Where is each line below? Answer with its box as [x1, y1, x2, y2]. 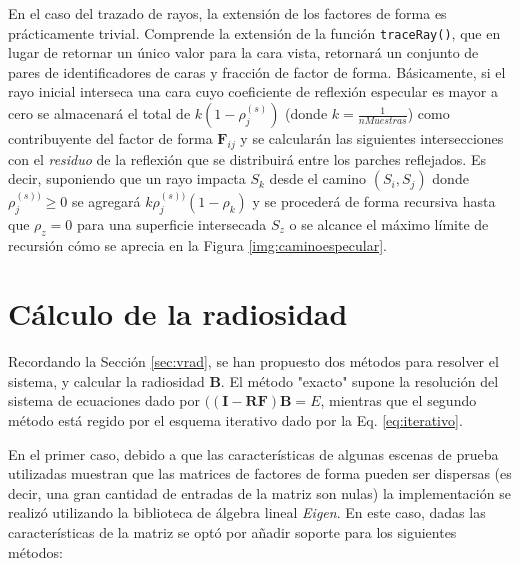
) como [407, 103, 450, 124]
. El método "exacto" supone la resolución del [220, 370, 499, 391]
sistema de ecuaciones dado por [8, 390, 200, 411]
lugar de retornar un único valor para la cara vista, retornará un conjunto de [8, 42, 479, 63]
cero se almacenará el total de [8, 103, 191, 124]
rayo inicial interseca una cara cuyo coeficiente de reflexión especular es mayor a [8, 81, 499, 102]
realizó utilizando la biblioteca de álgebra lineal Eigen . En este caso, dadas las [8, 502, 486, 523]
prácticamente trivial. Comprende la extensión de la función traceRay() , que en [8, 22, 501, 43]
